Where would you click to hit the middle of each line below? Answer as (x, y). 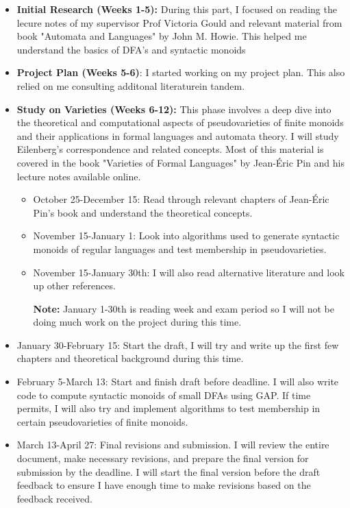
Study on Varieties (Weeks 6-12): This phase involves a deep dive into (174, 109)
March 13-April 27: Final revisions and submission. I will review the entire (173, 445)
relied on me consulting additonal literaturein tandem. (131, 85)
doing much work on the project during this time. (137, 322)
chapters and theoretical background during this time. (130, 358)
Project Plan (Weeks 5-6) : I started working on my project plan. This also (181, 72)
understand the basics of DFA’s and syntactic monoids (131, 49)
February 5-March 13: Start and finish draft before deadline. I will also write (178, 382)
